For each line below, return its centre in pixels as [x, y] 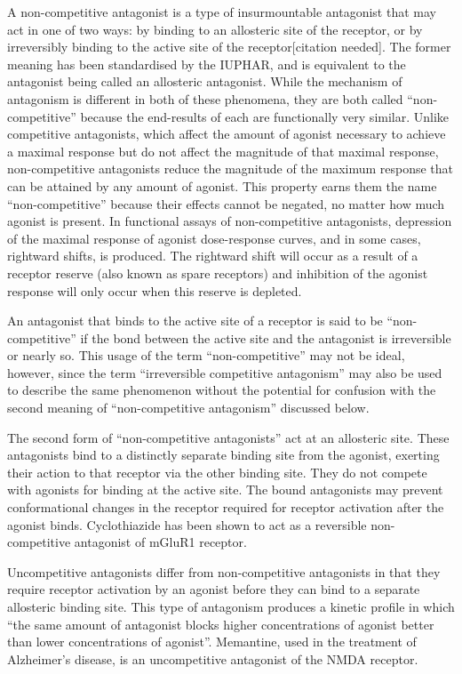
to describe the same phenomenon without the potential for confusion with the [222, 390]
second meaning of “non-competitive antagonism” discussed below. [188, 408]
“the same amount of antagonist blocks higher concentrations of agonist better [221, 624]
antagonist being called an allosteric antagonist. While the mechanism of [205, 81]
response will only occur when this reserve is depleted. [155, 290]
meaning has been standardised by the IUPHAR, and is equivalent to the [207, 64]
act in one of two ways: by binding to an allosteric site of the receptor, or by [215, 29]
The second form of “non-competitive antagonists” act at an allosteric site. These [228, 437]
